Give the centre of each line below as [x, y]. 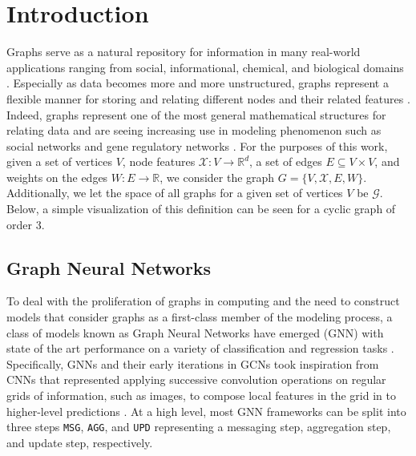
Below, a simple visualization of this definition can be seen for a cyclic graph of [201, 209]
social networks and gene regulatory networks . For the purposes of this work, [197, 145]
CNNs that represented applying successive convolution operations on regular [196, 379]
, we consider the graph [217, 177]
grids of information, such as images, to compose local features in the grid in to [201, 395]
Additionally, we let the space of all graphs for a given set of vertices [175, 193]
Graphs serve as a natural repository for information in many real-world [184, 52]
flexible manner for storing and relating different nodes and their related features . [208, 98]
